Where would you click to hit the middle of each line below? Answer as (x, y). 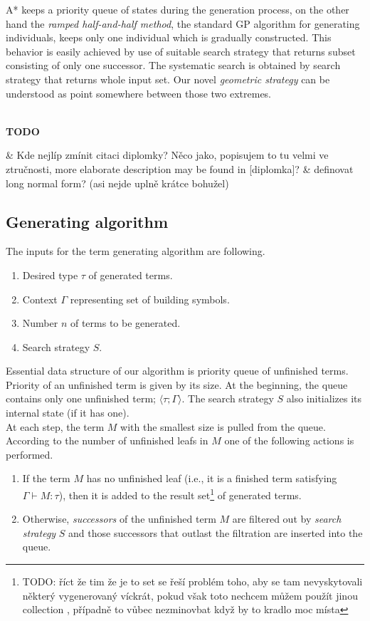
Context (40, 299)
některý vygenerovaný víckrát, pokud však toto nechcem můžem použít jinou (190, 595)
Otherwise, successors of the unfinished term (119, 519)
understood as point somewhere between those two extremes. (139, 93)
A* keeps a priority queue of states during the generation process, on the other (178, 9)
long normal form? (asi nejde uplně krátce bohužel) (117, 183)
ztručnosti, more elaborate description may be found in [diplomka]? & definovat (180, 168)
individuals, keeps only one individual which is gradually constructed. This (169, 37)
